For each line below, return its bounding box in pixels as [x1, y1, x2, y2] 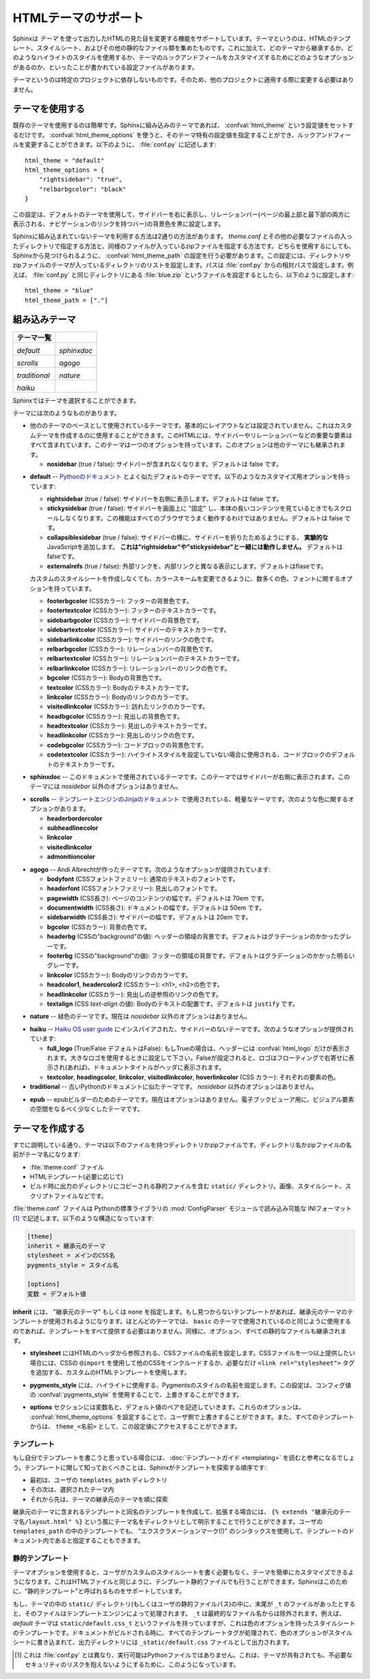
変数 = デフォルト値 [27, 1290, 86, 1297]
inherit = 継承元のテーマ [27, 1242, 106, 1249]
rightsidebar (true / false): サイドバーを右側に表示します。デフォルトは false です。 [47, 495, 283, 503]
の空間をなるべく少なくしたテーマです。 [29, 1104, 144, 1113]
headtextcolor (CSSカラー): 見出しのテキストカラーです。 [47, 721, 211, 730]
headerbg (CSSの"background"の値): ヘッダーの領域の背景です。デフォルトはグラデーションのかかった [47, 932, 340, 940]
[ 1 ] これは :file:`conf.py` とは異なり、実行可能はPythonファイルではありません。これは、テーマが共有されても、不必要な [14, 1651, 353, 1659]
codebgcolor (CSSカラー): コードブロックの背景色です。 [47, 741, 208, 749]
